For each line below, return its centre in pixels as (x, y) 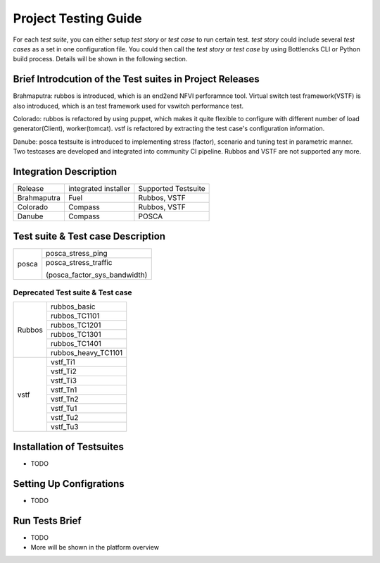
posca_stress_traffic (79, 262)
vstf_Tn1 (64, 390)
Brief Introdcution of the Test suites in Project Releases (136, 79)
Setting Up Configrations (69, 484)
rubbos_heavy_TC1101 (87, 353)
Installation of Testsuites (69, 446)
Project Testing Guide (77, 18)
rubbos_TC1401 (76, 344)
